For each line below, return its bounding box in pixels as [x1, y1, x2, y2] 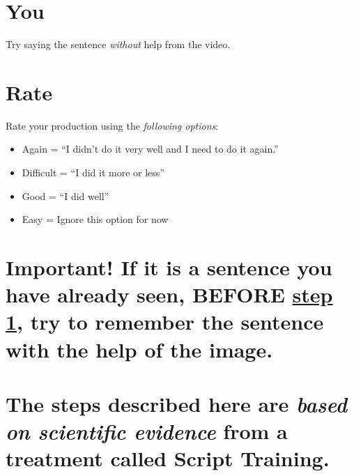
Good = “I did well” [22, 188, 109, 203]
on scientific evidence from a [6, 417, 288, 446]
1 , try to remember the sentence [6, 307, 324, 336]
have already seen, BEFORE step [6, 280, 333, 309]
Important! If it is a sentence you [6, 253, 332, 281]
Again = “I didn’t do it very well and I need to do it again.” [22, 141, 279, 156]
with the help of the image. [6, 335, 273, 363]
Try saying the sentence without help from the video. [6, 37, 231, 52]
